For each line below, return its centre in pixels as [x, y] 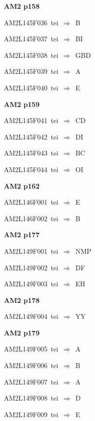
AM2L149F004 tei [31, 316]
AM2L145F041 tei [31, 120]
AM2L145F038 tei [31, 55]
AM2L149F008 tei [31, 398]
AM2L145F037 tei [31, 39]
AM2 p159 [22, 104]
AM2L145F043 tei [31, 153]
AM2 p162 [22, 185]
